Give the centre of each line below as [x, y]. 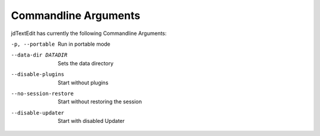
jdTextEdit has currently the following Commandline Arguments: [89, 33]
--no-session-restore [42, 93]
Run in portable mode [84, 44]
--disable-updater [38, 113]
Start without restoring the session [100, 102]
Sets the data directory [86, 63]
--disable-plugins [38, 75]
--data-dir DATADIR [39, 55]
